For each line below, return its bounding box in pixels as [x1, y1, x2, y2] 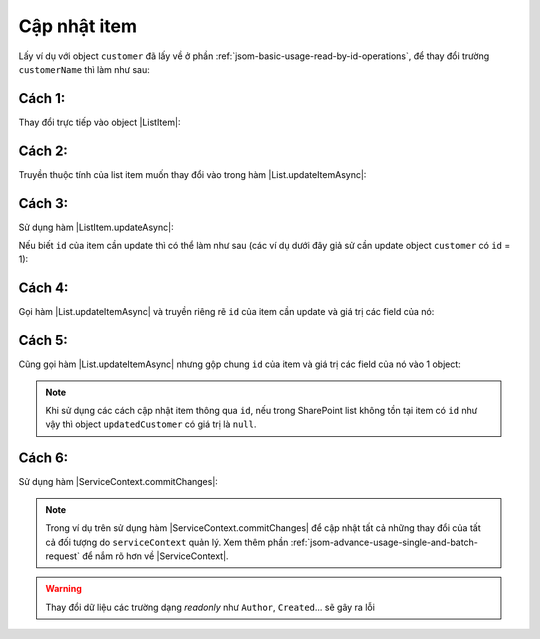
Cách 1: [18, 90, 66, 107]
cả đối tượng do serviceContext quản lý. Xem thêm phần [45, 536, 289, 548]
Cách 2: [18, 142, 69, 159]
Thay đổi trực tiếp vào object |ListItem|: [18, 116, 181, 128]
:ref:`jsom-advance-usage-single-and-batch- [290, 536, 479, 548]
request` [45, 550, 80, 562]
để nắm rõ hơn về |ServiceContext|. [81, 550, 229, 562]
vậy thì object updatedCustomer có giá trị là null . [45, 418, 257, 430]
